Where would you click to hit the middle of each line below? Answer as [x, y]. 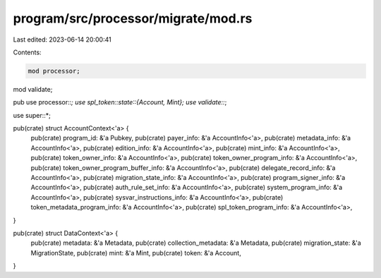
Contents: [27, 52]
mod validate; [33, 89]
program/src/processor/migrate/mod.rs [133, 18]
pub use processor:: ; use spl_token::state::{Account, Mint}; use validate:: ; [120, 102]
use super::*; [32, 115]
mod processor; [54, 71]
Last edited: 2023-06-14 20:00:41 [62, 40]
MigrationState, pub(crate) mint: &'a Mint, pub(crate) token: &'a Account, [136, 253]
